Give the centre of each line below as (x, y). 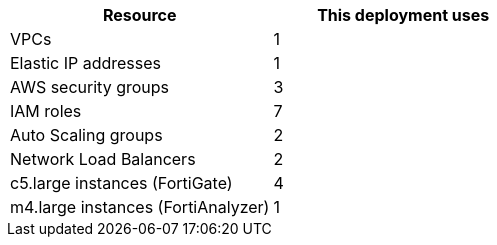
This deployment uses (403, 15)
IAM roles (46, 111)
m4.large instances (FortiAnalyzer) (140, 207)
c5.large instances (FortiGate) (121, 183)
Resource (139, 15)
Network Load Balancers (103, 159)
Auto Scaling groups (86, 135)
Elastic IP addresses (86, 63)
